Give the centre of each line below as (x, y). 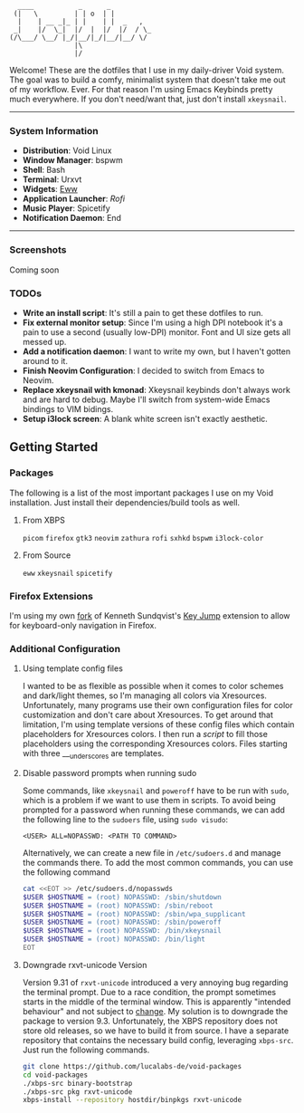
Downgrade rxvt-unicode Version (85, 964)
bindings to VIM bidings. (68, 408)
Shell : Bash (44, 170)
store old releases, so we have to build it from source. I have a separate (156, 1031)
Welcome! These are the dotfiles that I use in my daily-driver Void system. (147, 70)
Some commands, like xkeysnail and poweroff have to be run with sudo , (156, 791)
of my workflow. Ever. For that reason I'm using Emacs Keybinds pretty (141, 89)
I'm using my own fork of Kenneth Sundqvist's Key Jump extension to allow (150, 615)
